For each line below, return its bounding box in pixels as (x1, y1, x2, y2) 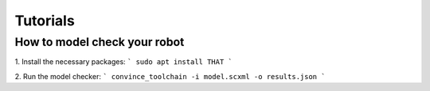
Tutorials (14, 12, 75, 29)
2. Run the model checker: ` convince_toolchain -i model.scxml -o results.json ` (14, 71, 326, 81)
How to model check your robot (14, 35, 185, 49)
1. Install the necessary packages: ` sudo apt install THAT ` (14, 57, 233, 66)
